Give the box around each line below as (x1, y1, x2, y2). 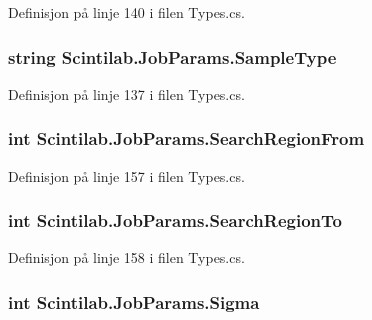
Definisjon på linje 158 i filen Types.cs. (8, 247, 245, 268)
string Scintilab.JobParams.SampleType (8, 44, 337, 69)
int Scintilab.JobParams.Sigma (8, 289, 260, 314)
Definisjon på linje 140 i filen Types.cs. (8, 2, 245, 22)
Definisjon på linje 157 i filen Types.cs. (8, 165, 245, 186)
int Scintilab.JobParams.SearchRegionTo (8, 208, 342, 233)
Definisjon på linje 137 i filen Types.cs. (8, 83, 245, 104)
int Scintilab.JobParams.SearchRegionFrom (8, 126, 365, 151)
